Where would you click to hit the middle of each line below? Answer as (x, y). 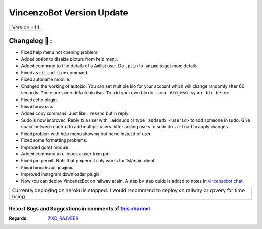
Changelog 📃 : (31, 40)
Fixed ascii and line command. (55, 73)
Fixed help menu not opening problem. (60, 52)
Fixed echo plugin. (40, 100)
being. (19, 196)
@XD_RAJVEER (63, 218)
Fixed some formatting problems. (54, 140)
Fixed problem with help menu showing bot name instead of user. (87, 134)
